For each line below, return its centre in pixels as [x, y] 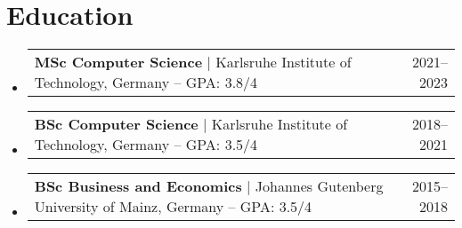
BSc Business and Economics [138, 186]
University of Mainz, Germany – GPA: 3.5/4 [173, 207]
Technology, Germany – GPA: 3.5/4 [146, 145]
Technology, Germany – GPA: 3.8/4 [146, 83]
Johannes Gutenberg [319, 186]
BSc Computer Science [116, 124]
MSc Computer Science [118, 62]
